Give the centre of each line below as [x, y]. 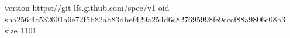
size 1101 [21, 30]
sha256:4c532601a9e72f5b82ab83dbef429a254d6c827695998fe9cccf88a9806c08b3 [145, 19]
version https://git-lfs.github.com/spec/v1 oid [87, 7]
